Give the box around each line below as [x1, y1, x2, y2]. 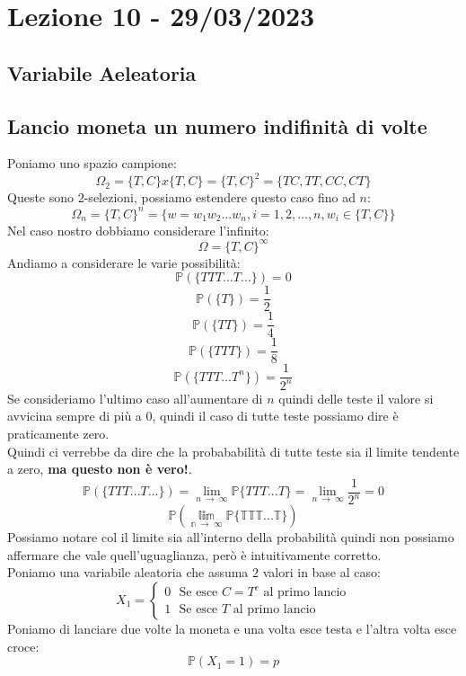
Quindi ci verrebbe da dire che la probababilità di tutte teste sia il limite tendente [7, 441, 460, 460]
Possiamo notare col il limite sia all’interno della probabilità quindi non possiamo [7, 528, 454, 547]
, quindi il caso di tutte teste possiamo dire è [152, 406, 399, 425]
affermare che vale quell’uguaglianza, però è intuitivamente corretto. [7, 545, 382, 564]
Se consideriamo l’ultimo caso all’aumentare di [7, 388, 263, 407]
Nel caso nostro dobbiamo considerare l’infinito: [7, 220, 269, 239]
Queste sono [7, 188, 75, 207]
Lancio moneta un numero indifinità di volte [7, 111, 427, 139]
